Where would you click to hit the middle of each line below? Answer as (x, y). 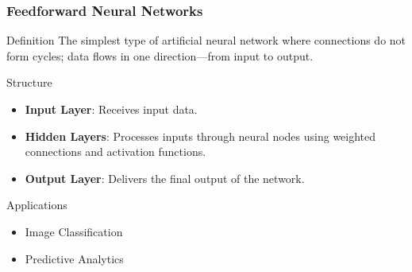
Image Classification (74, 231)
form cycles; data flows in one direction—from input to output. (160, 55)
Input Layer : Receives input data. (111, 109)
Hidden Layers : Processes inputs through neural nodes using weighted (200, 136)
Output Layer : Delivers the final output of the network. (165, 178)
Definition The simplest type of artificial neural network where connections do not (206, 40)
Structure (29, 82)
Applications (37, 205)
